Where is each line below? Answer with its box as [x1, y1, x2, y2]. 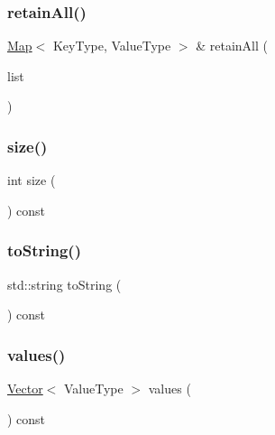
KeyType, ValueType [52, 36, 171, 55]
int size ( [7, 171, 56, 190]
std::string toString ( [7, 274, 122, 293]
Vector [7, 379, 43, 398]
